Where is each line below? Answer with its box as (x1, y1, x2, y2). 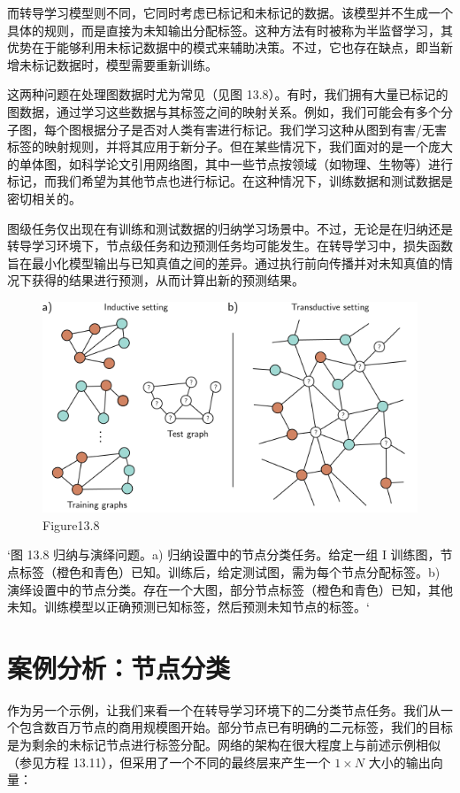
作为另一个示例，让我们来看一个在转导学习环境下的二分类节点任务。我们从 (7, 700, 441, 719)
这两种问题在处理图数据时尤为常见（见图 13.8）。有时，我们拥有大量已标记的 (7, 85, 448, 104)
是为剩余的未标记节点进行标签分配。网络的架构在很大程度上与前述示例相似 (7, 735, 441, 754)
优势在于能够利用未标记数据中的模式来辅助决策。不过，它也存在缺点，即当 (7, 38, 441, 57)
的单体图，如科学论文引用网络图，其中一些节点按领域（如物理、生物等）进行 (7, 154, 453, 173)
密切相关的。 (7, 189, 81, 207)
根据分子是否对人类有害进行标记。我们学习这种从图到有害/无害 (80, 119, 447, 138)
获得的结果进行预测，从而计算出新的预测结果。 (31, 271, 304, 289)
